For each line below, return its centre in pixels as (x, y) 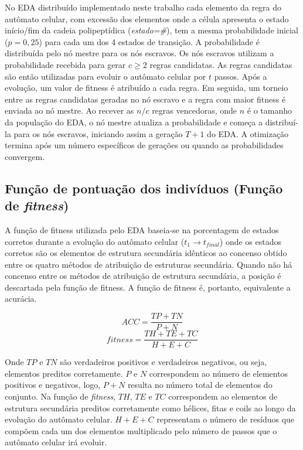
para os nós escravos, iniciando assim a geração (98, 133)
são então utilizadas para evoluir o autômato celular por (105, 76)
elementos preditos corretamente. (64, 373)
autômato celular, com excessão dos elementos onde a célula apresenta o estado (147, 18)
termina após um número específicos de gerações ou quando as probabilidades (144, 145)
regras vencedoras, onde (195, 110)
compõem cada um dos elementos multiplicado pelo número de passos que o (141, 430)
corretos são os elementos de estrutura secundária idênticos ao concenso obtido (146, 253)
